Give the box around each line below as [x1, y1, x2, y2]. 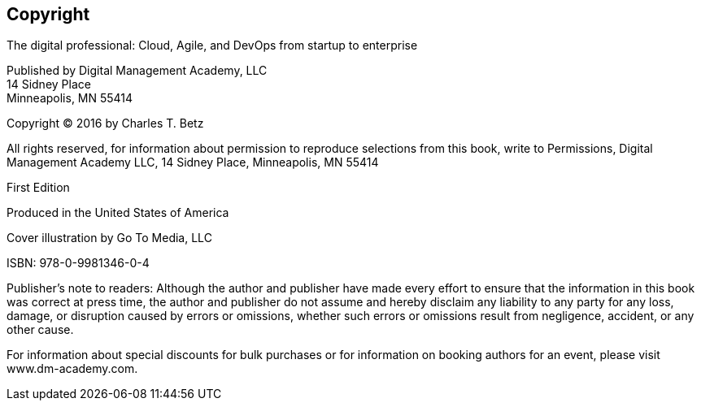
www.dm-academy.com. [7, 362, 138, 376]
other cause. [7, 323, 74, 337]
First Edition [7, 180, 70, 195]
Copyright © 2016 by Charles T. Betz [7, 116, 204, 131]
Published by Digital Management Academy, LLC [7, 63, 268, 78]
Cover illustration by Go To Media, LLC [7, 231, 212, 245]
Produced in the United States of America [7, 206, 229, 220]
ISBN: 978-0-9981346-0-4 [7, 256, 150, 271]
